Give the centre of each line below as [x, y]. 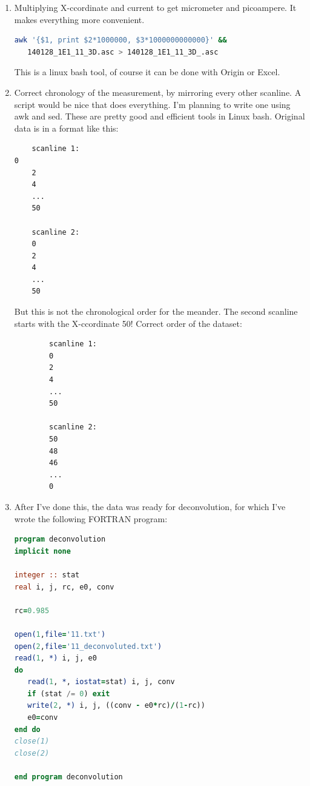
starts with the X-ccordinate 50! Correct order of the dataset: [128, 323]
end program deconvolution [68, 777]
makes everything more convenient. [79, 19]
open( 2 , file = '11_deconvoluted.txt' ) [88, 646]
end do [27, 729]
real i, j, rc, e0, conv [64, 587]
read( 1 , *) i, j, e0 [55, 658]
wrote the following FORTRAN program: [91, 518]
